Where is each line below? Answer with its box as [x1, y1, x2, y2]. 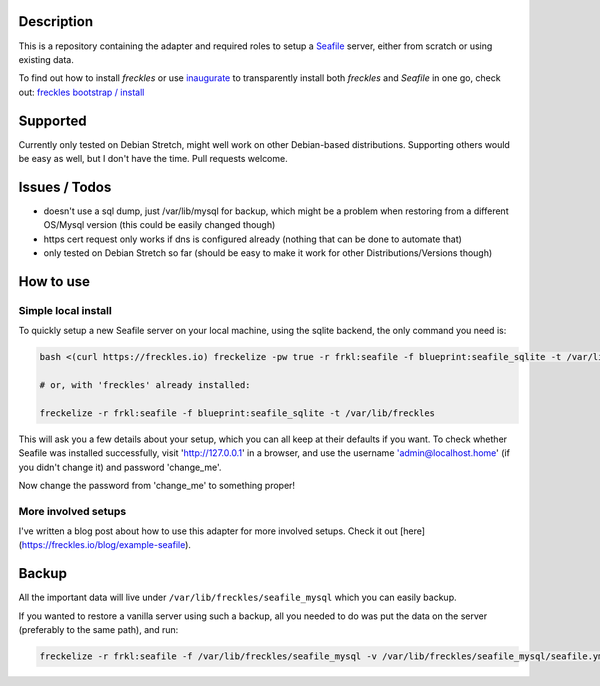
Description [18, 13, 94, 30]
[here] [400, 525, 425, 537]
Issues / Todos [18, 178, 112, 195]
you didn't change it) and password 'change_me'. [18, 461, 222, 473]
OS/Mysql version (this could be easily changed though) [43, 219, 276, 231]
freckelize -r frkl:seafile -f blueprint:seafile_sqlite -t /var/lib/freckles [39, 407, 435, 419]
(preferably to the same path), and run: [18, 624, 179, 636]
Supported [18, 112, 87, 129]
